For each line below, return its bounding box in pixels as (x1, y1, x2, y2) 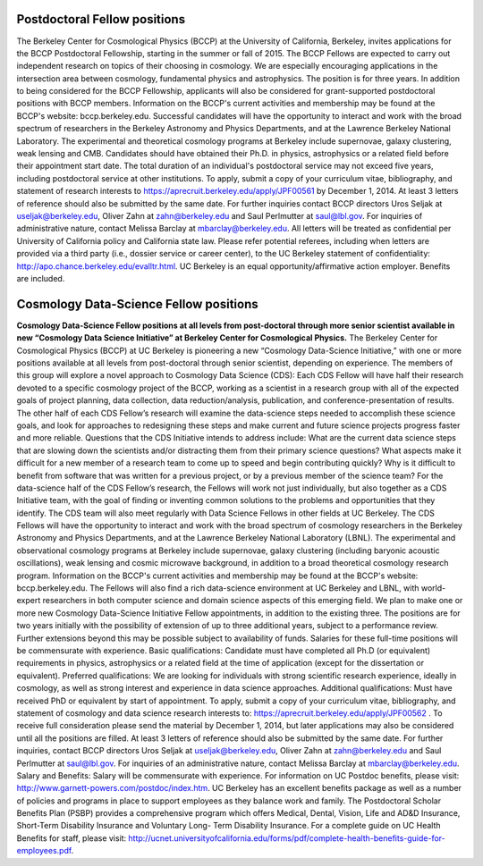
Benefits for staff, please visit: (16, 832, 127, 844)
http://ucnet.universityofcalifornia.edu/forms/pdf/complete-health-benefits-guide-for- (128, 832, 446, 844)
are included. (16, 273, 65, 283)
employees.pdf (16, 845, 72, 856)
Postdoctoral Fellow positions (16, 12, 186, 27)
